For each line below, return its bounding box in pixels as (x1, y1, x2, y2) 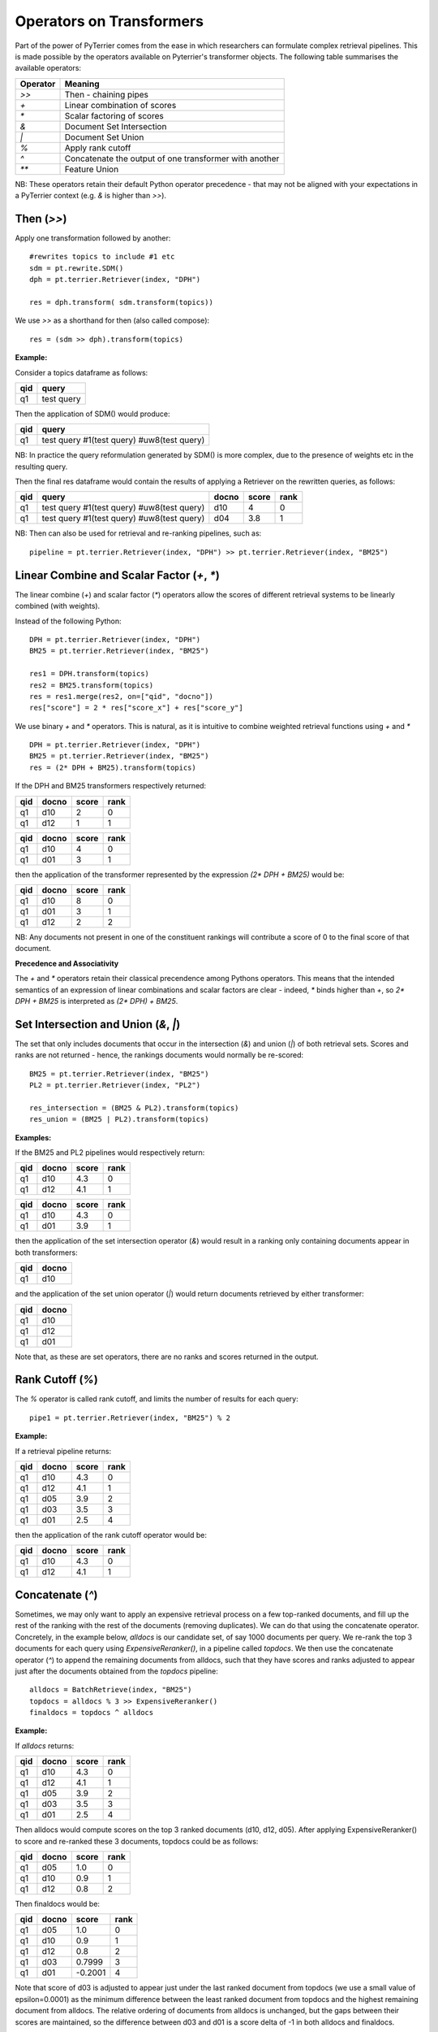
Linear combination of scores (64, 99, 177, 111)
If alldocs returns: (15, 1740, 75, 1751)
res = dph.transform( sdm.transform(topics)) (29, 297, 214, 306)
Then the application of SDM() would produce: (15, 409, 170, 419)
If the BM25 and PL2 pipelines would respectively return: (15, 1148, 205, 1157)
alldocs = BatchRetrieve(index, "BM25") (29, 1685, 192, 1695)
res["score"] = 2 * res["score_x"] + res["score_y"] (29, 703, 243, 713)
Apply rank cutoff (64, 142, 131, 154)
